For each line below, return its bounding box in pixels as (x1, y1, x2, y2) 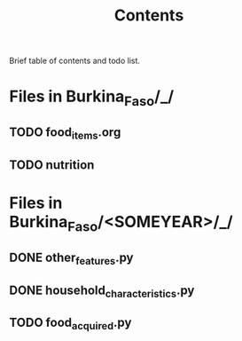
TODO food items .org (9, 125, 121, 142)
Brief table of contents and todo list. (9, 55, 140, 67)
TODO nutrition (9, 157, 95, 172)
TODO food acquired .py (9, 315, 132, 333)
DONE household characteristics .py (9, 282, 195, 300)
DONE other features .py (9, 250, 134, 267)
